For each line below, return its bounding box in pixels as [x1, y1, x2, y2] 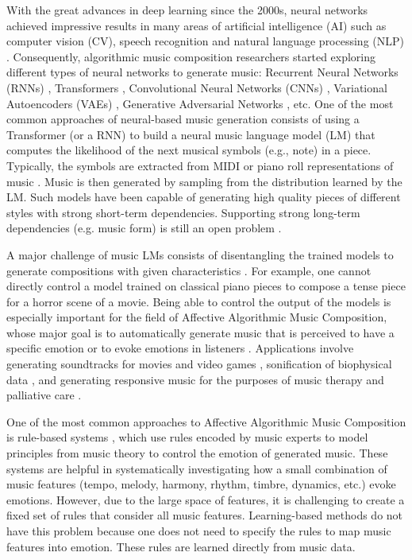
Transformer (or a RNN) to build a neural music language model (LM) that [6, 126, 375, 142]
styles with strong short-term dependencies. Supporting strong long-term [6, 204, 360, 220]
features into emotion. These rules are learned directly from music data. [6, 538, 356, 554]
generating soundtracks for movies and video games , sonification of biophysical [6, 356, 392, 372]
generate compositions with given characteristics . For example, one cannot [6, 262, 372, 278]
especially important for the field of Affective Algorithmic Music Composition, [6, 309, 387, 325]
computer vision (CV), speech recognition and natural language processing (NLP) [6, 33, 404, 49]
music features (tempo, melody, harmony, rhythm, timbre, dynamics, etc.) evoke [6, 476, 396, 492]
